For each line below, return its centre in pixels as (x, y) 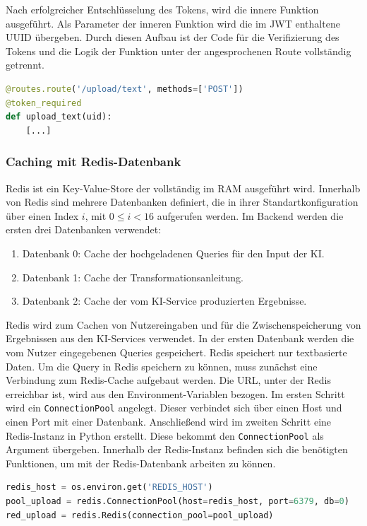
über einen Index (42, 215)
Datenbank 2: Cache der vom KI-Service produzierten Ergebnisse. (164, 301)
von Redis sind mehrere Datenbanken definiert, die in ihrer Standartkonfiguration (182, 202)
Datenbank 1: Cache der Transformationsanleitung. (133, 277)
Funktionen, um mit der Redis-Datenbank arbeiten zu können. (141, 463)
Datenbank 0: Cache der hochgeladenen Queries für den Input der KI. (173, 253)
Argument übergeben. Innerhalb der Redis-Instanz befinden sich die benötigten (177, 449)
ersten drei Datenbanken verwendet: (84, 229)
